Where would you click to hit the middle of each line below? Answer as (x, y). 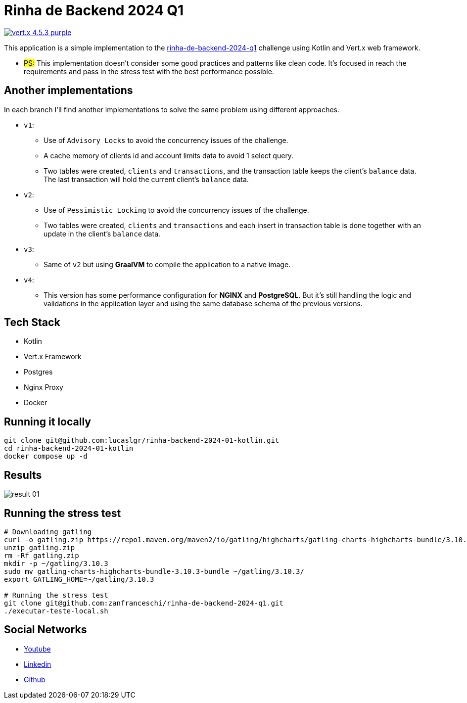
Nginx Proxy (44, 387)
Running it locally (47, 422)
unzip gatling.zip (40, 547)
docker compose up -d (46, 456)
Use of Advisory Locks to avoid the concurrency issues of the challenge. (166, 140)
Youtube (37, 649)
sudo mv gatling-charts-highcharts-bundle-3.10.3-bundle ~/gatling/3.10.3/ (154, 571)
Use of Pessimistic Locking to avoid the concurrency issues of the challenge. (176, 210)
